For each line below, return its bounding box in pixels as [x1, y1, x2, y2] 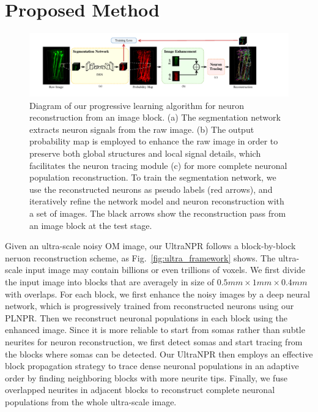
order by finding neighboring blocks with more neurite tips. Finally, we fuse [5, 371, 287, 384]
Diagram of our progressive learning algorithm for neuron [29, 99, 245, 111]
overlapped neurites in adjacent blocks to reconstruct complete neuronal [5, 383, 275, 396]
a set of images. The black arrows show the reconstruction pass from [29, 206, 286, 219]
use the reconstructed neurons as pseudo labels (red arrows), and [29, 182, 273, 195]
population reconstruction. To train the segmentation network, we [29, 171, 276, 184]
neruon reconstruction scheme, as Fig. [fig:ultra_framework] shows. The [5, 251, 276, 264]
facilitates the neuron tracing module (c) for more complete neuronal [29, 159, 287, 171]
